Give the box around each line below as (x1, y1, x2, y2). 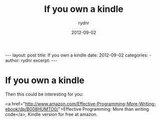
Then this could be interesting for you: (5, 91, 84, 97)
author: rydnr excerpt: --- (5, 57, 58, 63)
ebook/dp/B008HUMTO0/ (5, 106, 59, 112)
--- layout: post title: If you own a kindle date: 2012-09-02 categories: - (5, 52, 152, 58)
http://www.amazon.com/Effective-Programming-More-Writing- (24, 101, 156, 107)
